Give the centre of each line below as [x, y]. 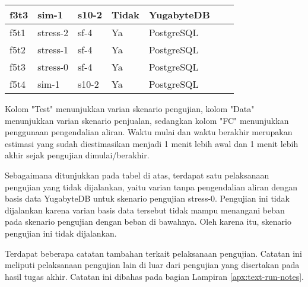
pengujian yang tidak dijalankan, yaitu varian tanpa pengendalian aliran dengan [151, 186]
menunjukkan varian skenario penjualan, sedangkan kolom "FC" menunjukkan [147, 120]
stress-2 [53, 32]
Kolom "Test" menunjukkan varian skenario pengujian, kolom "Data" [130, 109]
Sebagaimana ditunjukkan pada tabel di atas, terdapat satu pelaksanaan [137, 175]
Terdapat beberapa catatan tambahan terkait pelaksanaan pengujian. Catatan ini [153, 253]
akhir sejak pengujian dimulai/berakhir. [77, 155]
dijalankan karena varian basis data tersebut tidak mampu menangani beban [145, 210]
